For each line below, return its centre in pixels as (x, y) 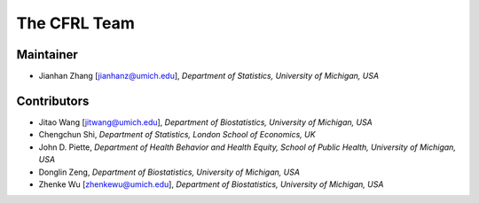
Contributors (53, 101)
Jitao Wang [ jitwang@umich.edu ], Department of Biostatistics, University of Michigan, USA (205, 122)
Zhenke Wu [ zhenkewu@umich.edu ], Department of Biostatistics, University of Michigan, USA (211, 184)
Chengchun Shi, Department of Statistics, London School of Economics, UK (177, 135)
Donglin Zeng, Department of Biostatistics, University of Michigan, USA (169, 172)
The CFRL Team (75, 23)
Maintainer (47, 55)
